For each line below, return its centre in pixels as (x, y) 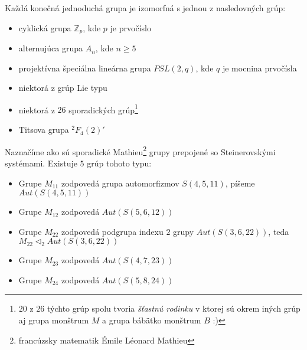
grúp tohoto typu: (119, 163)
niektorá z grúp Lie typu (63, 88)
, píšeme (240, 183)
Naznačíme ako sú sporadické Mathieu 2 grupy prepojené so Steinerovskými (140, 151)
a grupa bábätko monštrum (152, 320)
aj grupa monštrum (54, 320)
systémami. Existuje (41, 163)
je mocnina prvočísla (259, 68)
